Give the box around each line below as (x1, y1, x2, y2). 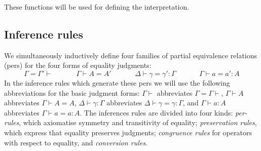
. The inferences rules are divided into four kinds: (80, 107, 233, 118)
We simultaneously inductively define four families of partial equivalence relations (4, 50, 257, 60)
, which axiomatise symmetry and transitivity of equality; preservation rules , (19, 117, 257, 128)
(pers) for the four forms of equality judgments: (4, 60, 152, 70)
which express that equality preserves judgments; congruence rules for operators (4, 127, 252, 137)
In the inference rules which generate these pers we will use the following (4, 77, 230, 88)
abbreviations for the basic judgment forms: (4, 87, 140, 98)
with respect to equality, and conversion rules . (4, 137, 147, 147)
